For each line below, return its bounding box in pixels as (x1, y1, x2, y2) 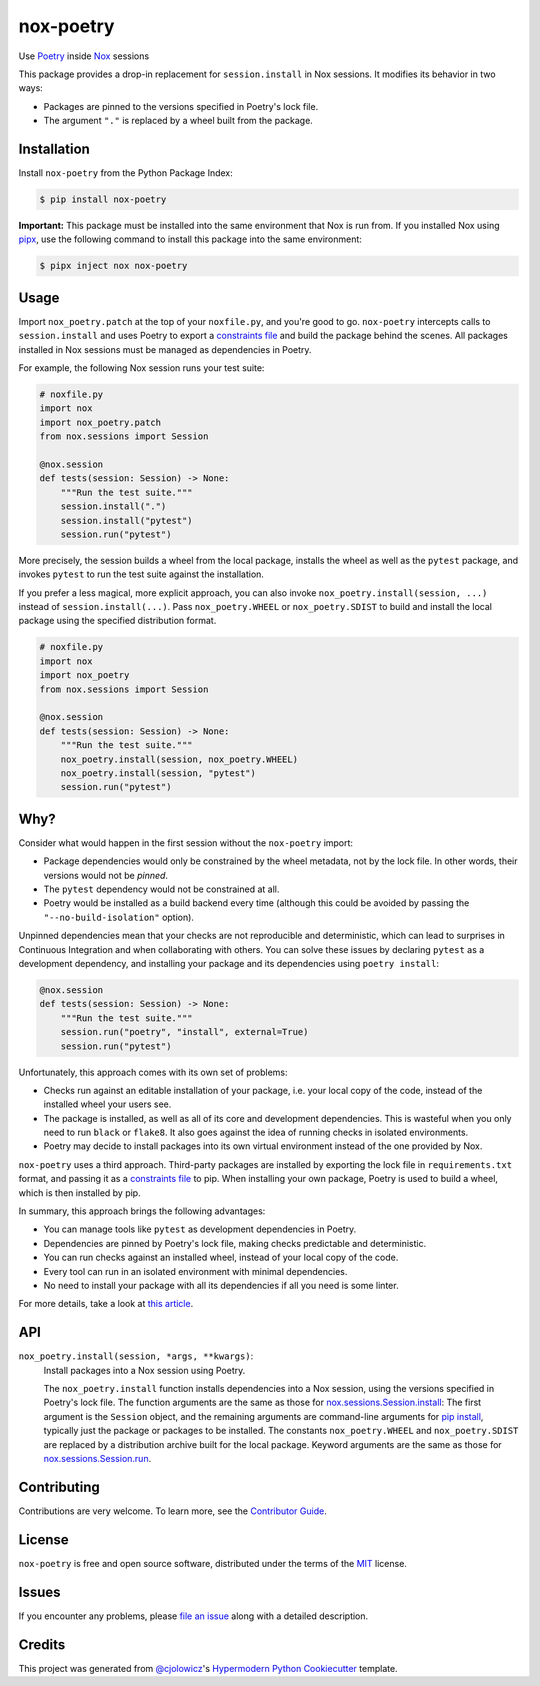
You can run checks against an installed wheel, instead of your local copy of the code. (43, 1251, 399, 1264)
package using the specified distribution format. (18, 615, 217, 627)
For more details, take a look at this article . (18, 1298, 194, 1310)
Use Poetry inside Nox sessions (18, 50, 150, 62)
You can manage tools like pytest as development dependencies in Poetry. (43, 1223, 357, 1235)
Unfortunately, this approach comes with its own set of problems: (18, 1066, 289, 1078)
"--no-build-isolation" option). (43, 911, 195, 923)
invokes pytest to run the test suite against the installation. (18, 568, 265, 580)
